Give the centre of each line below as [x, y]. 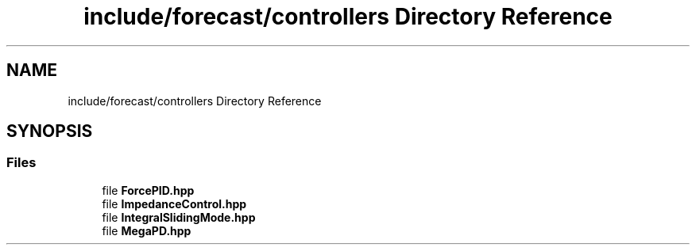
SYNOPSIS [50, 131]
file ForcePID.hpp [148, 190]
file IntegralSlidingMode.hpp [179, 217]
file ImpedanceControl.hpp [174, 203]
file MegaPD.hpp [147, 230]
